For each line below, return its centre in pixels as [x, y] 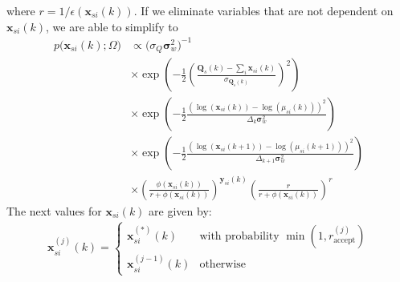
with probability [239, 236]
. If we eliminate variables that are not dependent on [263, 10]
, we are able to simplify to [112, 26]
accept [345, 241]
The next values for [54, 210]
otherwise [223, 265]
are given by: [180, 210]
